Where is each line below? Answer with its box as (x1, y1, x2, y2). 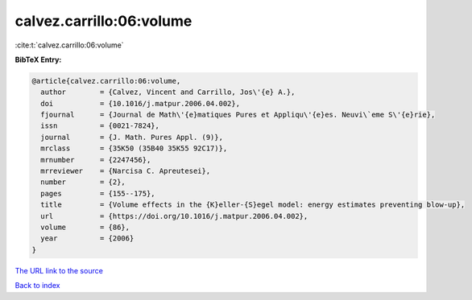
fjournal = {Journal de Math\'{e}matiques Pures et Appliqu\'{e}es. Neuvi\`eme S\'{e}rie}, (40, 110, 436, 120)
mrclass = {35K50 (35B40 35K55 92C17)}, (40, 144, 228, 153)
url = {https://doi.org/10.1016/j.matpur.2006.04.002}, (40, 212, 308, 220)
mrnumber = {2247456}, (40, 155, 151, 164)
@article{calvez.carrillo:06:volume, (31, 76, 181, 85)
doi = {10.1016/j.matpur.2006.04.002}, (40, 99, 241, 108)
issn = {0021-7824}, (40, 121, 160, 130)
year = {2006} (40, 234, 135, 243)
